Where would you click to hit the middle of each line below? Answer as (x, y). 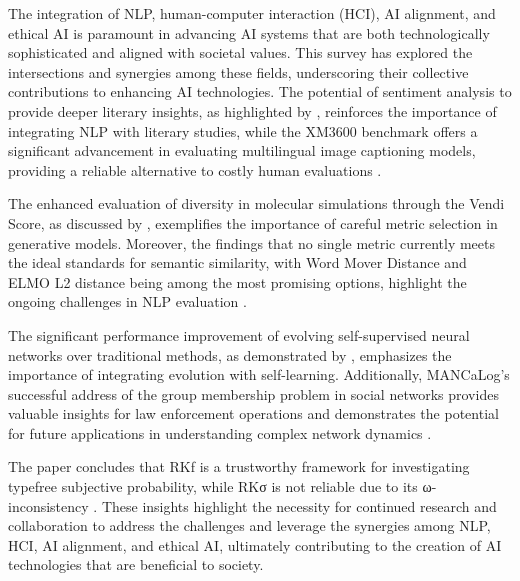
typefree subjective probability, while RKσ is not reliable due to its (213, 486)
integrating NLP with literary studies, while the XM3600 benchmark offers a (243, 130)
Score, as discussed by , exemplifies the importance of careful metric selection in (253, 222)
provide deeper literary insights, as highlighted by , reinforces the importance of (252, 110)
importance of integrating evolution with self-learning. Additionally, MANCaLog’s (259, 374)
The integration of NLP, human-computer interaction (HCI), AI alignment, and (252, 13)
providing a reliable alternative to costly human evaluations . (195, 169)
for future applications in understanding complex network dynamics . (220, 432)
